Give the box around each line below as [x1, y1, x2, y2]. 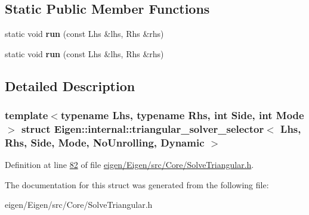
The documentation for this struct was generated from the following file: [5, 178, 269, 191]
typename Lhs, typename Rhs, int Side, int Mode [60, 108, 304, 123]
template [5, 108, 48, 123]
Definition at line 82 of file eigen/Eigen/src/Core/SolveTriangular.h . [5, 158, 254, 171]
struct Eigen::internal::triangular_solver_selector [21, 121, 264, 136]
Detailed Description [5, 76, 135, 95]
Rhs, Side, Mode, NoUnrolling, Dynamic [5, 135, 205, 149]
